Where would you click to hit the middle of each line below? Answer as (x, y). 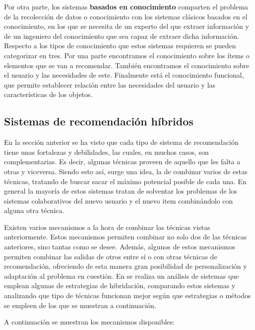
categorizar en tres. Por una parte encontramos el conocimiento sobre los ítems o (127, 55)
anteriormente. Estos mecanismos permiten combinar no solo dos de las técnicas (126, 237)
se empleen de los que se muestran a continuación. (80, 305)
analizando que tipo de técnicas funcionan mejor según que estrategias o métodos (127, 295)
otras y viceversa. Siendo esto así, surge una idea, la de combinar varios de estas (126, 171)
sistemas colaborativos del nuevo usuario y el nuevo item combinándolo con (119, 200)
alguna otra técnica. (34, 210)
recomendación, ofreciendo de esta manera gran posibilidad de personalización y (126, 266)
